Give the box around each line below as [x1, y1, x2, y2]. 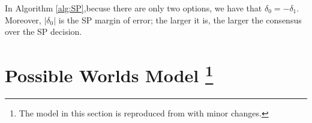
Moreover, [5, 13, 41, 26]
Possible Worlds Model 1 [5, 60, 214, 88]
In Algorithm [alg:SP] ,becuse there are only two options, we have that [5, 2, 262, 14]
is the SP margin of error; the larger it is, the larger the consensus [58, 13, 302, 26]
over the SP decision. [5, 25, 82, 38]
